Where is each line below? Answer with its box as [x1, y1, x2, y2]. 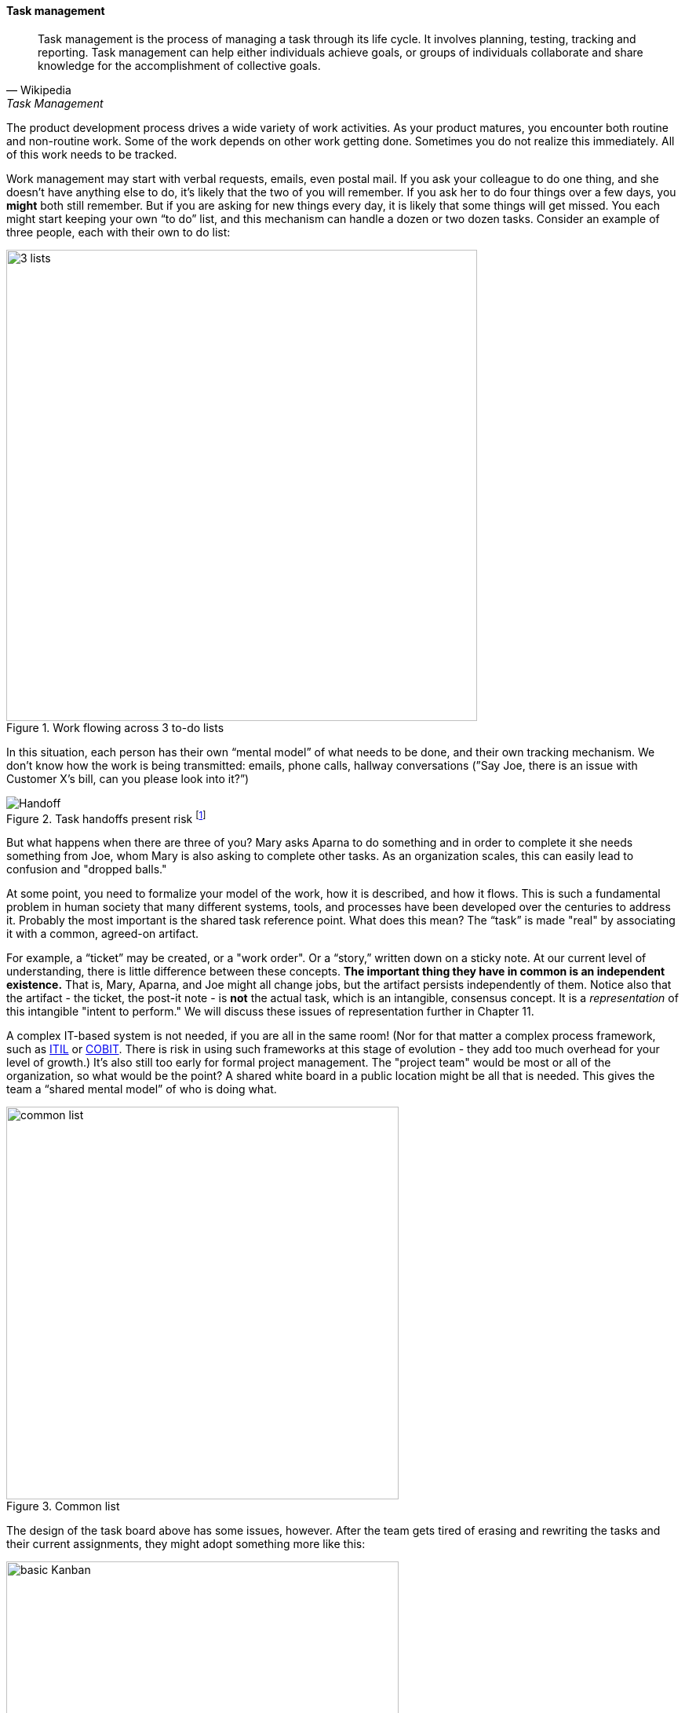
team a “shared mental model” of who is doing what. [6, 1082, 277, 1096]
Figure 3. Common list [6, 1499, 120, 1514]
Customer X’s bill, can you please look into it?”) [6, 771, 250, 785]
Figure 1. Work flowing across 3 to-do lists [6, 720, 224, 734]
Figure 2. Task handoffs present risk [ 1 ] [6, 809, 206, 825]
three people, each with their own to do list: [6, 225, 231, 239]
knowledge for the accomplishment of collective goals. [38, 58, 321, 72]
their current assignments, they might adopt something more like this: [6, 1537, 366, 1551]
